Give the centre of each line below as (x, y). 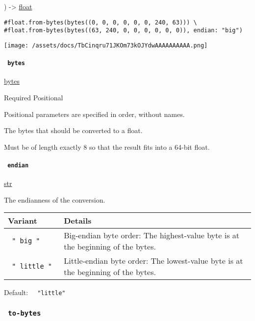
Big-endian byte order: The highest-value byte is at (152, 235)
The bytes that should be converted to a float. (73, 130)
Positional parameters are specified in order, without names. (94, 114)
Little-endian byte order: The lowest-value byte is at (153, 261)
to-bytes (25, 313)
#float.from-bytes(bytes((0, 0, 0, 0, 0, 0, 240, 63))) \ (101, 22)
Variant (23, 221)
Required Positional (34, 98)
